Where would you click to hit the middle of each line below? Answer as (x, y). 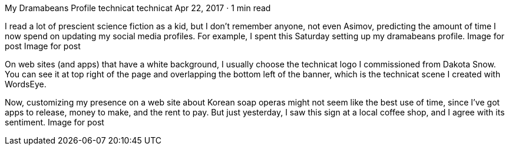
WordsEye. (26, 84)
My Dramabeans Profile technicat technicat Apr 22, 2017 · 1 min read (138, 8)
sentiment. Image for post (54, 122)
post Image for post (43, 46)
